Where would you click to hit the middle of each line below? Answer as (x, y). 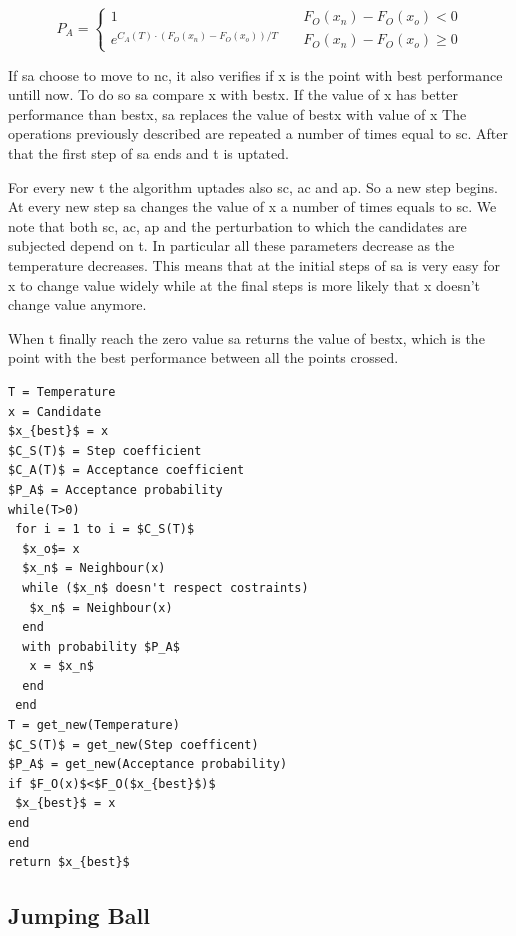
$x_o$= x (51, 548)
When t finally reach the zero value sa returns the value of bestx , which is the (246, 337)
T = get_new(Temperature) (94, 725)
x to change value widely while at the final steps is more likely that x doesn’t (244, 284)
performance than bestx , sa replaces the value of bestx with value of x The (237, 113)
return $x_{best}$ (69, 862)
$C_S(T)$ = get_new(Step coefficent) (133, 744)
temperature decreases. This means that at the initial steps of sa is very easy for (254, 265)
